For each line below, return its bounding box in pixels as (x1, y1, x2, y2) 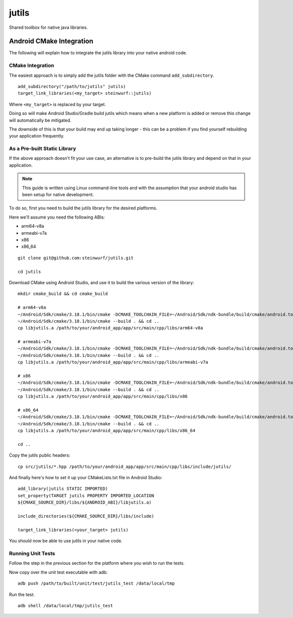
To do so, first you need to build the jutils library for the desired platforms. (9, 205, 157, 211)
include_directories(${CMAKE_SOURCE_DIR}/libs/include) (18, 513, 154, 519)
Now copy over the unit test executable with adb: (9, 569, 108, 575)
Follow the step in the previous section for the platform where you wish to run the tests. (9, 560, 185, 566)
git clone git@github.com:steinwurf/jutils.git (18, 255, 134, 261)
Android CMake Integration (9, 37, 94, 45)
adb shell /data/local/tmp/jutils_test (18, 603, 113, 608)
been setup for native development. (22, 192, 94, 198)
